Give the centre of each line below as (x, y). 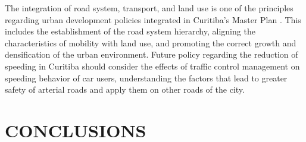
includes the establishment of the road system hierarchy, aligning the (130, 31)
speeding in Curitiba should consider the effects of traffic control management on (152, 66)
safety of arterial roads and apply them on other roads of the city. (125, 89)
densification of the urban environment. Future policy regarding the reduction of (152, 54)
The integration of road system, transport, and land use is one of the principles (149, 8)
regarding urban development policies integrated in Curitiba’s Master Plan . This (153, 19)
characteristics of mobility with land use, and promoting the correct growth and (151, 42)
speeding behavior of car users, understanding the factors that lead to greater (146, 78)
